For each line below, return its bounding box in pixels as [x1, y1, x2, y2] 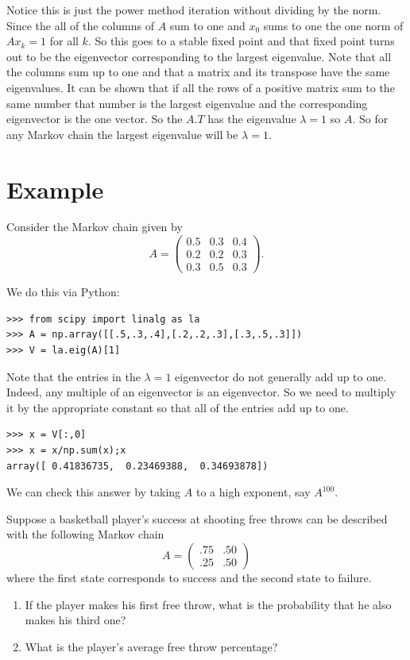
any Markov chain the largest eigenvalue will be [6, 125, 238, 142]
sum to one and [169, 17, 246, 33]
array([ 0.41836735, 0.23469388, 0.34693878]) [6, 460, 269, 472]
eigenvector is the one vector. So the [6, 110, 183, 127]
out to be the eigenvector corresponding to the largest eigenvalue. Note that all [6, 48, 392, 64]
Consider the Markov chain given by [6, 218, 183, 235]
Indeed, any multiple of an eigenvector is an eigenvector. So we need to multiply [6, 384, 396, 400]
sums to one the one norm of [263, 17, 404, 33]
